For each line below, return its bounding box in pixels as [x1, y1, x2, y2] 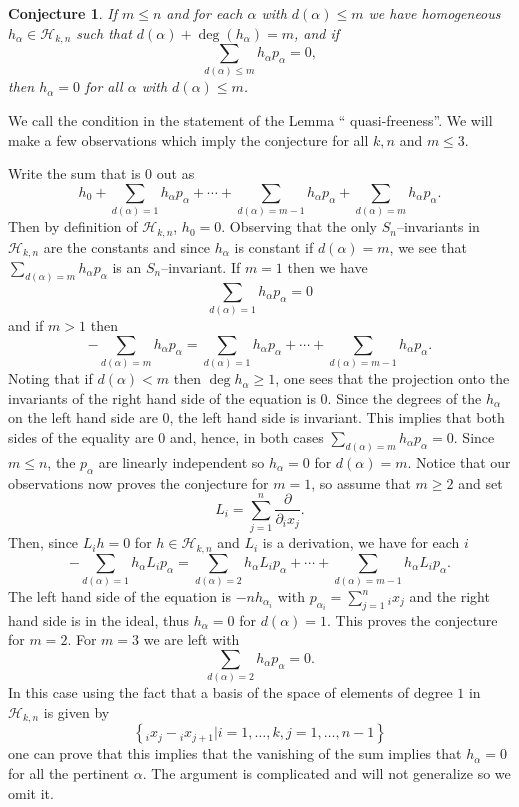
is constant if [234, 236, 314, 257]
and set [458, 472, 503, 493]
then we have [287, 256, 368, 277]
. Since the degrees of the [327, 387, 482, 408]
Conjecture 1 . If [8, 3, 117, 23]
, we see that [389, 236, 468, 257]
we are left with [143, 629, 240, 650]
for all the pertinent [8, 762, 130, 783]
